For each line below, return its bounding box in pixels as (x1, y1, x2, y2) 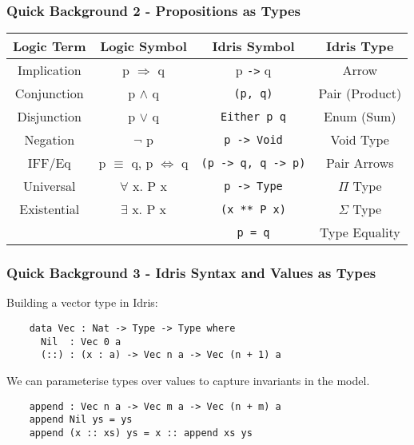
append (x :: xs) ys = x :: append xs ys (29, 427, 253, 439)
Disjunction (17, 107, 82, 126)
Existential (19, 200, 80, 219)
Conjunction (14, 84, 84, 103)
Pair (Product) (318, 84, 402, 103)
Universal (23, 177, 76, 196)
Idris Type (326, 37, 394, 56)
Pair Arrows (326, 153, 394, 173)
